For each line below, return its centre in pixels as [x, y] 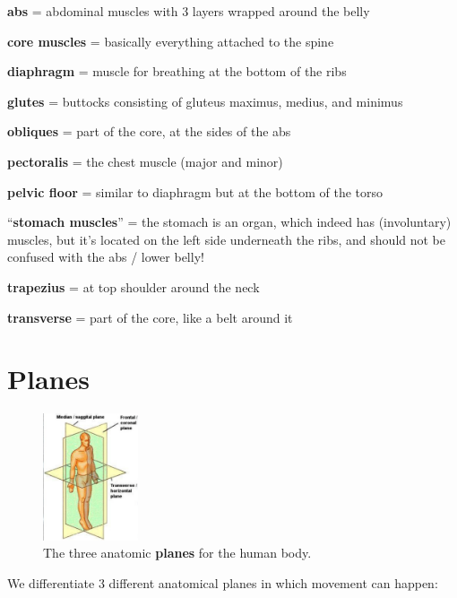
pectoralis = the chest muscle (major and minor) [145, 161]
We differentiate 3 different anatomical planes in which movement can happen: [223, 582]
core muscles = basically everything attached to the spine [171, 41]
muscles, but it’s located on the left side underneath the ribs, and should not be [227, 239]
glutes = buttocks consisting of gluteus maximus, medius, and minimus [205, 101]
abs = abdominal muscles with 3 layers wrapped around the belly [189, 11]
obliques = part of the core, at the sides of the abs [149, 131]
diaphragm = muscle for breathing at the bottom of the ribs [177, 71]
